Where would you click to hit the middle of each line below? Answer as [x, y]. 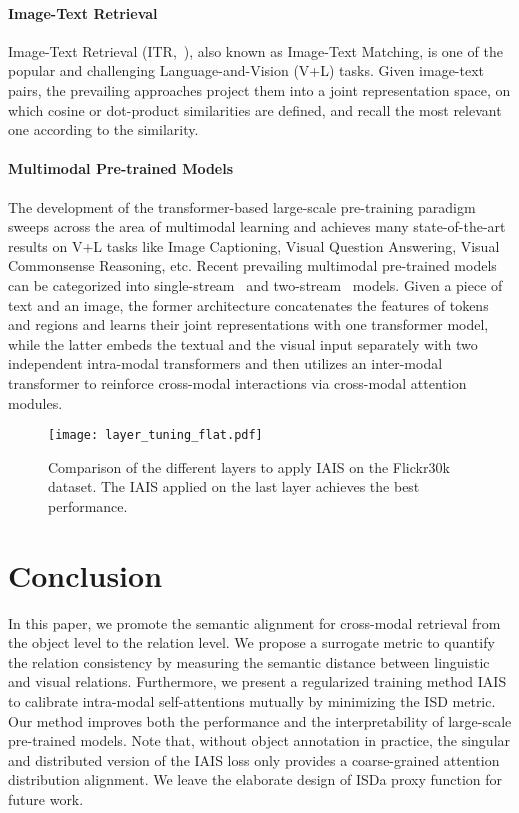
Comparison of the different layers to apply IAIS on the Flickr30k [249, 466]
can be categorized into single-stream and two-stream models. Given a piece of [255, 284]
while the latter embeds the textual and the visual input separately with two [243, 343]
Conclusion [85, 574]
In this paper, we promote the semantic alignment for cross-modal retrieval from [254, 622]
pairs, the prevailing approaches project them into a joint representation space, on [259, 89]
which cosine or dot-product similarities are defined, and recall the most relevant [255, 109]
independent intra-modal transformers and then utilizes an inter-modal [225, 363]
